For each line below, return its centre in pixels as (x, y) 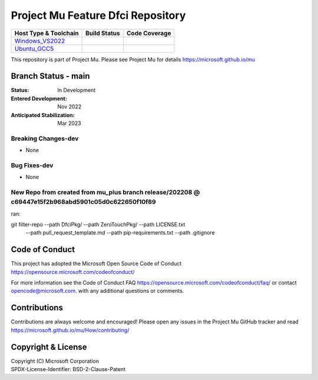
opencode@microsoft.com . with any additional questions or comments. (97, 291)
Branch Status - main (50, 76)
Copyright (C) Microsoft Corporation (55, 361)
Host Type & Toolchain (47, 33)
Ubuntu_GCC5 (34, 48)
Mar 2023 (69, 123)
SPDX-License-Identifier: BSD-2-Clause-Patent (68, 369)
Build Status (103, 33)
